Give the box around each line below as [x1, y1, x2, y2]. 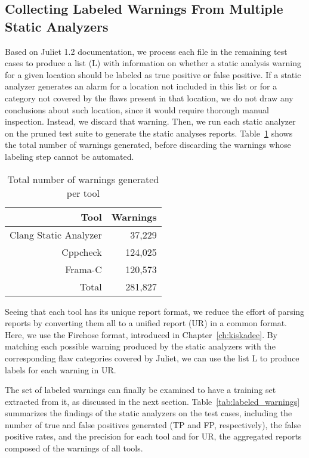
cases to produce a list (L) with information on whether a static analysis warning [5, 57, 302, 69]
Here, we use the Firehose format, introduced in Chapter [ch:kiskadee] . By [5, 328, 277, 341]
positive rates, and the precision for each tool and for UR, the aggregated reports [5, 430, 302, 442]
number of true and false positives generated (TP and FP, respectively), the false [5, 418, 301, 431]
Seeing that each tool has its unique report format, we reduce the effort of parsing [5, 305, 305, 317]
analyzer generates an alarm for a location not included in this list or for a [5, 80, 277, 92]
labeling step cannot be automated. [5, 150, 134, 162]
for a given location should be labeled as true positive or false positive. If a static [5, 68, 301, 81]
